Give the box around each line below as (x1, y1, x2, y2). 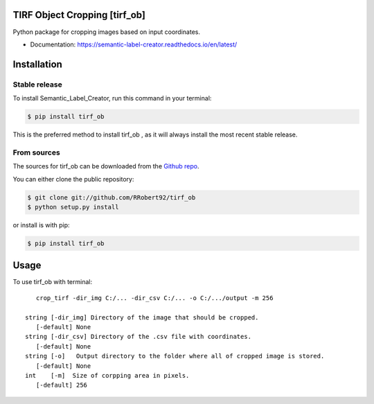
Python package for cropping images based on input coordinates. (12, 28, 201, 36)
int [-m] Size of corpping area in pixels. (25, 371, 190, 379)
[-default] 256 (35, 381, 88, 389)
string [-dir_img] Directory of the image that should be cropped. (25, 313, 259, 322)
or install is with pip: (12, 220, 70, 229)
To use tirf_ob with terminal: (12, 278, 93, 286)
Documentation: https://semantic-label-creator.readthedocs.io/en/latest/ (30, 40, 238, 49)
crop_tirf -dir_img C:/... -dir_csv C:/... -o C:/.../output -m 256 (35, 294, 274, 301)
